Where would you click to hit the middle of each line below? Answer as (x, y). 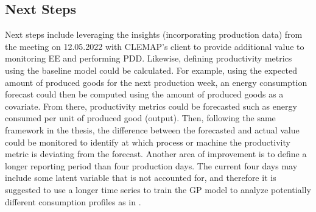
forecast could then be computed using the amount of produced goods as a (144, 94)
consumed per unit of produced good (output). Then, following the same (140, 118)
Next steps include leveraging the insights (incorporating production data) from (154, 34)
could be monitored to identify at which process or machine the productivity (148, 142)
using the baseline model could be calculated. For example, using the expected (151, 70)
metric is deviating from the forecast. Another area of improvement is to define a (156, 154)
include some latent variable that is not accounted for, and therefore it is (141, 178)
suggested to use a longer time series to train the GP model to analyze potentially (158, 189)
